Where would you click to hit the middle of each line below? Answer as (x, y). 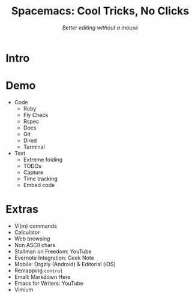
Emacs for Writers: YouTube (49, 283)
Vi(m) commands (36, 225)
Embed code (39, 185)
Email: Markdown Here (42, 276)
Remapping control (39, 270)
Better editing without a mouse (100, 28)
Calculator (27, 232)
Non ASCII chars (35, 245)
